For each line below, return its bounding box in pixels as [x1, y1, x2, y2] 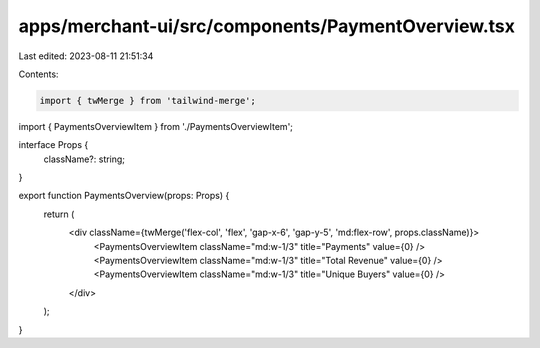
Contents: [18, 68, 59, 80]
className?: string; [43, 153, 125, 165]
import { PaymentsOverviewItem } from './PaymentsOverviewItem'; [18, 120, 294, 132]
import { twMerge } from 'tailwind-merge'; [39, 95, 257, 106]
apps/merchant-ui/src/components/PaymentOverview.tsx [18, 15, 515, 37]
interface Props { [18, 139, 89, 151]
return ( [43, 208, 75, 220]
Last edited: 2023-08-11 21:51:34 [18, 50, 154, 62]
